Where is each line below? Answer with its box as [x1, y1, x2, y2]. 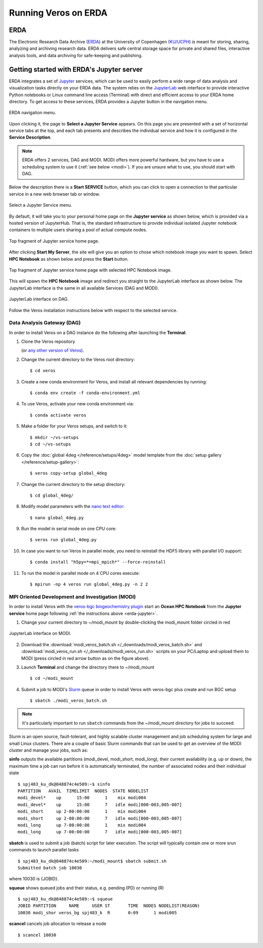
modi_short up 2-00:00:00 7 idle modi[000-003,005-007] [18, 816, 182, 821]
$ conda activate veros [30, 412, 87, 418]
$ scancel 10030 [18, 932, 56, 938]
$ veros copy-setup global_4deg [30, 470, 107, 476]
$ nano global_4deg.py [30, 515, 84, 520]
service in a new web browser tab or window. [9, 191, 100, 197]
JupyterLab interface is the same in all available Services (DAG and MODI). [9, 285, 159, 291]
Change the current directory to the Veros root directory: [21, 357, 135, 362]
